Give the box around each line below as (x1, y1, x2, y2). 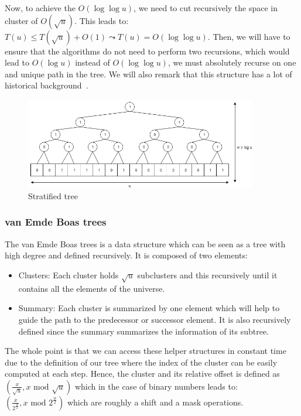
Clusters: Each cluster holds (18, 268, 119, 281)
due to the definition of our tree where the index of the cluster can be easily (5, 356, 278, 368)
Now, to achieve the (5, 2, 76, 13)
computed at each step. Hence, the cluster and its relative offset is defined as (5, 367, 280, 380)
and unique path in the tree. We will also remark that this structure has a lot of (5, 67, 292, 80)
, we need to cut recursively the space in (134, 2, 278, 13)
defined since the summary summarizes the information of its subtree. (18, 325, 269, 337)
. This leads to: (74, 14, 129, 26)
